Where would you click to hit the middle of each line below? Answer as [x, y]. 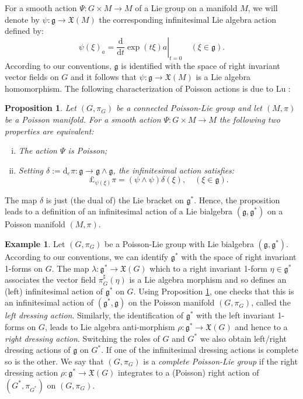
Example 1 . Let [35, 244]
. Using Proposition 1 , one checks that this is [214, 291]
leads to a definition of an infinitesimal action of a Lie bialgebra [119, 211]
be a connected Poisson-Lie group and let [189, 108]
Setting [31, 170]
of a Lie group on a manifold [186, 8]
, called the [271, 302]
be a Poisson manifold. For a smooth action [83, 119]
